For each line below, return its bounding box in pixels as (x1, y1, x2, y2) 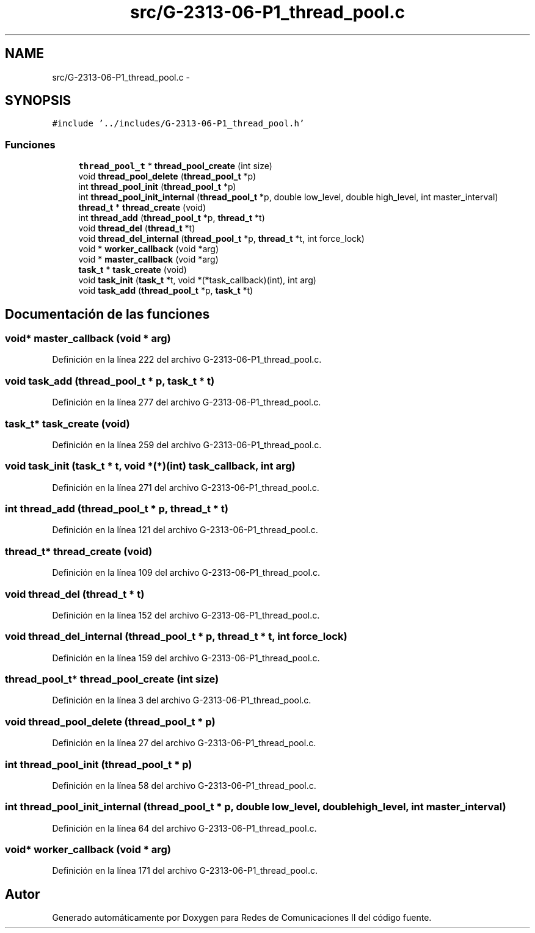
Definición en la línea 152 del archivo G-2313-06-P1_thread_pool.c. (52, 609, 320, 620)
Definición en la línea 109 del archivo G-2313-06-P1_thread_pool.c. (52, 567, 320, 578)
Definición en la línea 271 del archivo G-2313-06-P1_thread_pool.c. (52, 482, 319, 493)
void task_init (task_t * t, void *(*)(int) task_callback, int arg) (5, 460, 296, 473)
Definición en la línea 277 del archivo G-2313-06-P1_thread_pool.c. (52, 397, 321, 408)
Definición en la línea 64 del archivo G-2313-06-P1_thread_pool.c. (52, 822, 317, 833)
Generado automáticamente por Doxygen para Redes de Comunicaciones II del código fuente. (52, 912, 432, 923)
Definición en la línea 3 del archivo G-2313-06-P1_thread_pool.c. (52, 695, 311, 706)
